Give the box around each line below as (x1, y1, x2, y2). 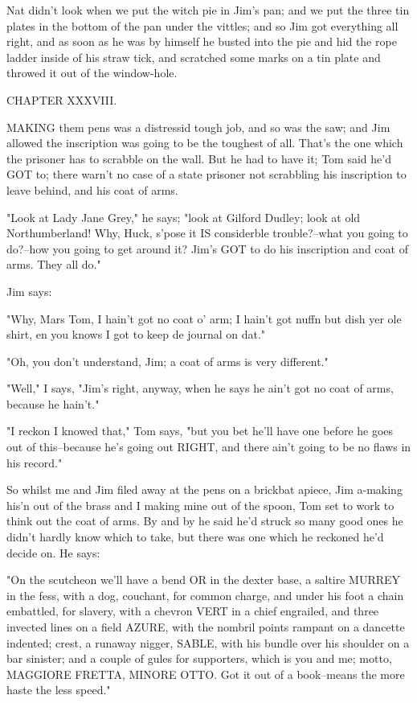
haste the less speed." (6, 681, 111, 698)
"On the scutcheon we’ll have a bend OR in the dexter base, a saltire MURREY (6, 571, 401, 588)
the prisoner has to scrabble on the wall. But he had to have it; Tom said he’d (6, 150, 391, 166)
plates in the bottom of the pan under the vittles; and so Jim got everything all (6, 17, 399, 34)
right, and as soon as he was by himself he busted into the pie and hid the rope (6, 33, 397, 50)
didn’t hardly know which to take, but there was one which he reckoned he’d (6, 528, 384, 545)
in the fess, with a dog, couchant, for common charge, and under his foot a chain (6, 586, 404, 603)
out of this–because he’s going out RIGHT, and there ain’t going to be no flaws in (6, 438, 411, 455)
